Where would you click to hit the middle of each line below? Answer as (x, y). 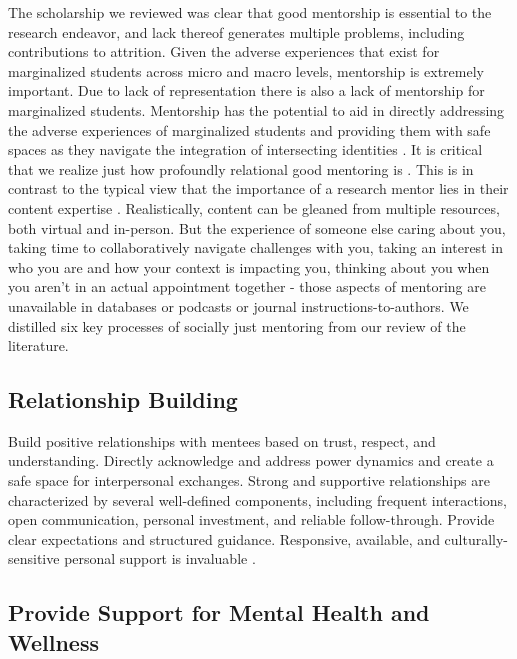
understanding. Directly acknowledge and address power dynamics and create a (251, 460)
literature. (38, 345)
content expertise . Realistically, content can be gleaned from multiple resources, (254, 207)
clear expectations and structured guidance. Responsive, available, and (224, 538)
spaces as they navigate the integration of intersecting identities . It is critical (245, 149)
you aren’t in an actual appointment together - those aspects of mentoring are (247, 286)
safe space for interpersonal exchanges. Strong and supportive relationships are (249, 480)
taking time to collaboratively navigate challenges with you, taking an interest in (255, 247)
